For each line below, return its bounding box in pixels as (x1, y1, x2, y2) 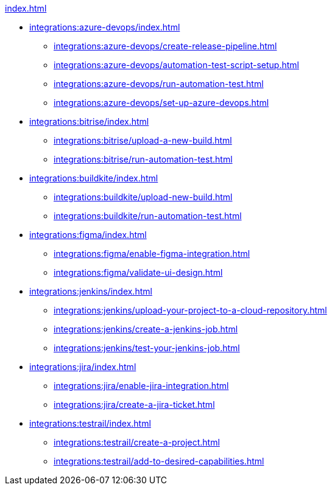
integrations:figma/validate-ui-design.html (54, 267, 223, 278)
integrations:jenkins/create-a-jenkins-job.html (54, 324, 238, 334)
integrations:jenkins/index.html (29, 286, 152, 296)
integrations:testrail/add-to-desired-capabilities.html (54, 456, 264, 466)
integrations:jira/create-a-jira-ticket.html (54, 399, 215, 410)
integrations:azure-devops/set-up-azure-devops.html (54, 97, 269, 108)
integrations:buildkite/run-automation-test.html (54, 211, 242, 221)
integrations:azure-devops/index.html (29, 22, 180, 32)
